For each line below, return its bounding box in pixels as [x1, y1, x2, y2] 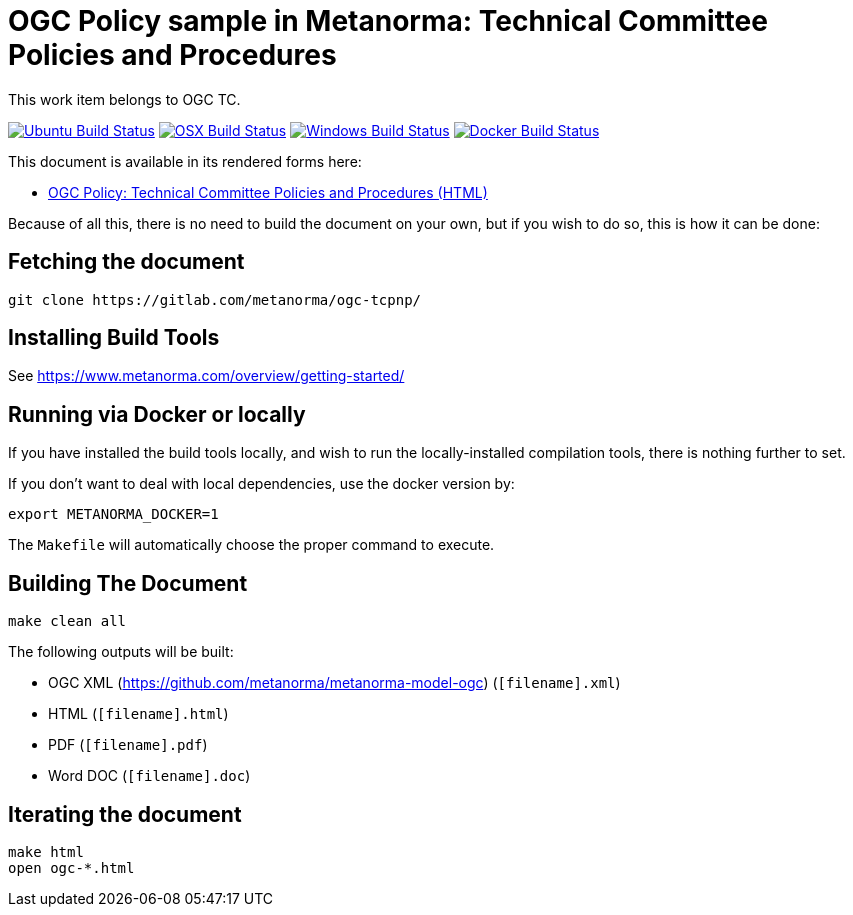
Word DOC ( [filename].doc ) [48, 767, 251, 785]
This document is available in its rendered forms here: [8, 152, 362, 170]
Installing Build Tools [8, 325, 220, 351]
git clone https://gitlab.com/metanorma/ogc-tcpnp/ [8, 291, 422, 308]
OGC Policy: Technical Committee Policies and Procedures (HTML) [48, 183, 488, 201]
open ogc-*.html [8, 859, 135, 876]
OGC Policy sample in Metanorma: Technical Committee [8, 4, 768, 38]
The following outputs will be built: [8, 643, 234, 661]
